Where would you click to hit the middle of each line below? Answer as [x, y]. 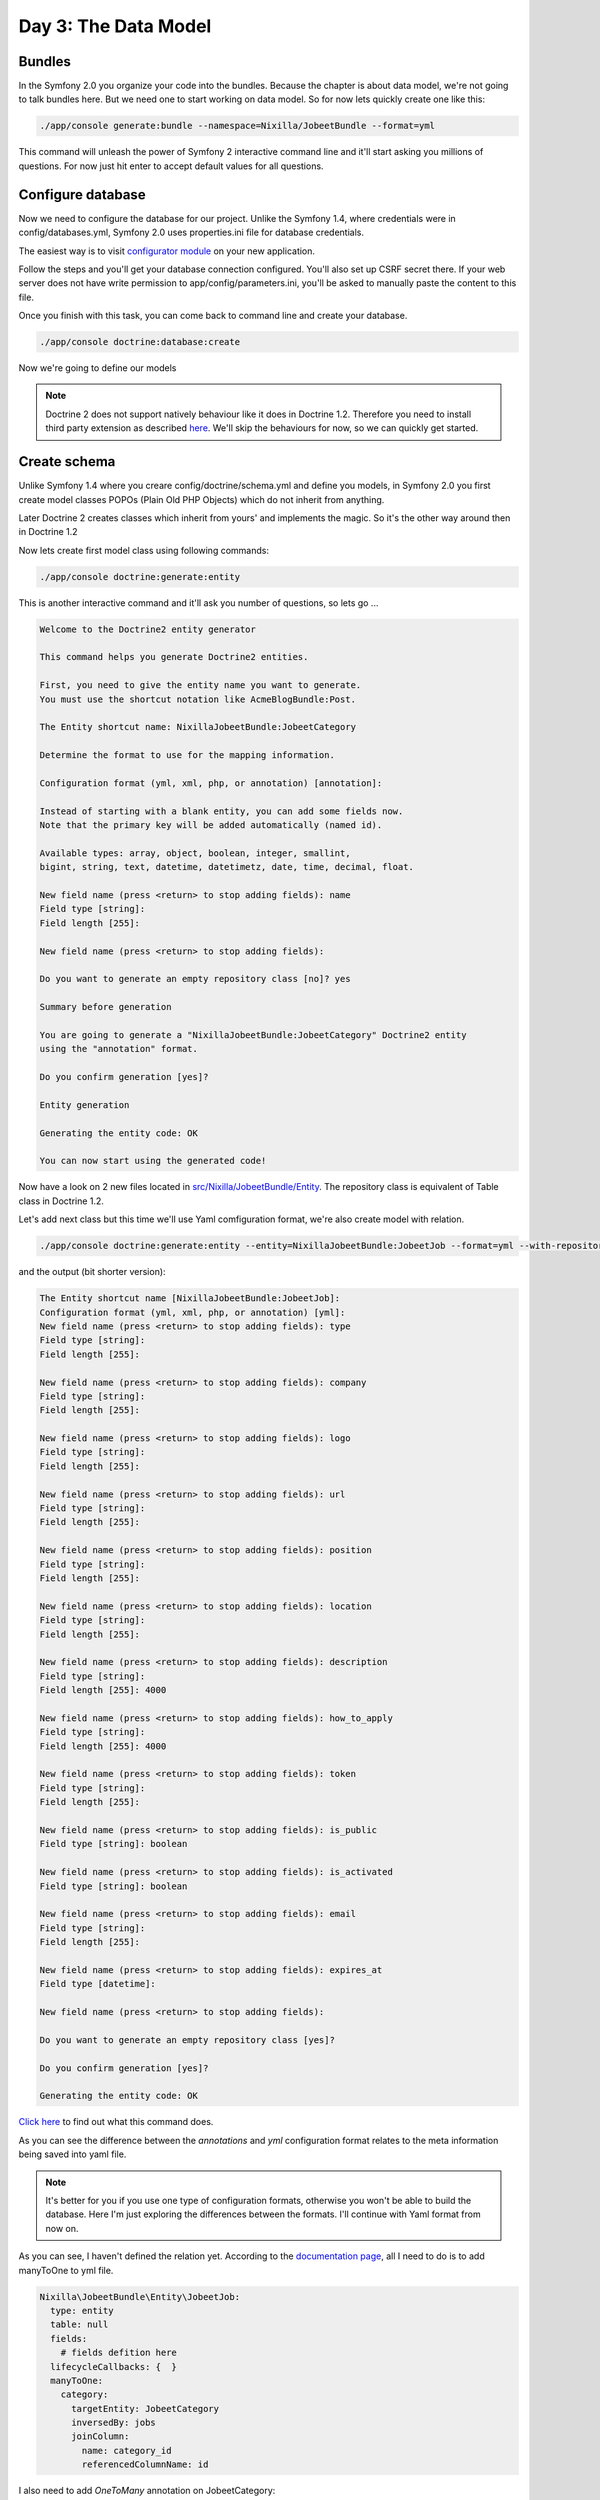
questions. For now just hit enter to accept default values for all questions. [171, 166]
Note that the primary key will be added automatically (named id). [211, 825]
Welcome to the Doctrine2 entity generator [148, 629]
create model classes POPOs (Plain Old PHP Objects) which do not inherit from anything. [201, 499]
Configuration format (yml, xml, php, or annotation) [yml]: [192, 1312]
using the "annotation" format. [119, 1049]
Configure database [82, 194]
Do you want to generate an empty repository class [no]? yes [195, 979]
